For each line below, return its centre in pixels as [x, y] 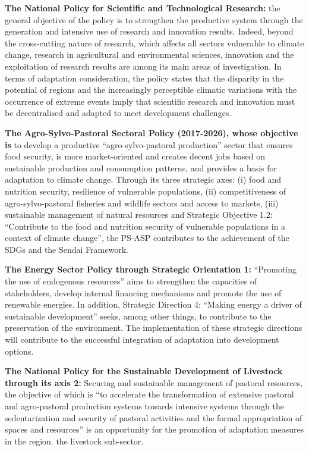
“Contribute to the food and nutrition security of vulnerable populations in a [145, 226]
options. [19, 351]
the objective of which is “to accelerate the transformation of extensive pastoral [149, 394]
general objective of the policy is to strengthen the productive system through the [154, 19]
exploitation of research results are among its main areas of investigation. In [143, 66]
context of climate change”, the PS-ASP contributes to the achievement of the [147, 238]
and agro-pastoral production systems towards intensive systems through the [144, 406]
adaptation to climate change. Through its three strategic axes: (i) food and [143, 179]
